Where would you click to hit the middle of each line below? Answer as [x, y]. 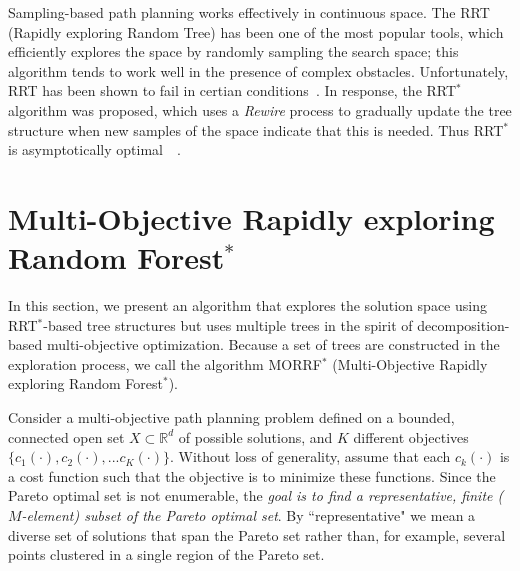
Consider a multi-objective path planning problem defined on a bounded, [231, 417]
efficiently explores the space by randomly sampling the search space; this [233, 51]
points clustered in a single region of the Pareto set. [166, 554]
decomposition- [463, 324]
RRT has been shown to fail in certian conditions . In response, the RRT [232, 90]
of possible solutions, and [255, 436]
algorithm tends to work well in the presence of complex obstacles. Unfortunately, [258, 70]
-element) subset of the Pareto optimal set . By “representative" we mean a [248, 515]
